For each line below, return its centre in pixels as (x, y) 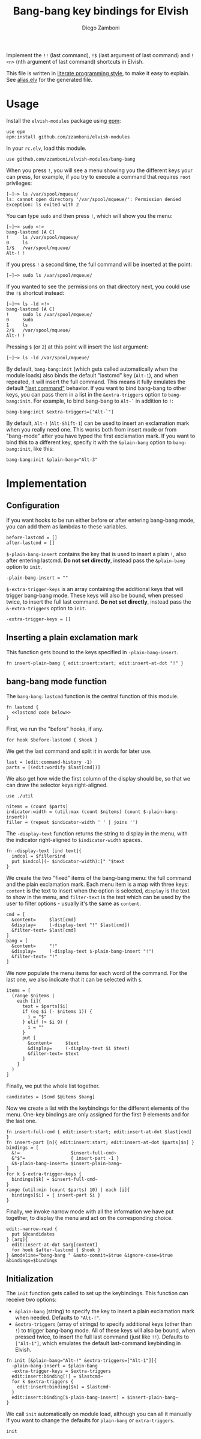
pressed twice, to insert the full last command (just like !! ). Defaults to (102, 1337)
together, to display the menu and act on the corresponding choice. (89, 1218)
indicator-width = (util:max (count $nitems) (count (73, 812)
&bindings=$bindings (32, 1260)
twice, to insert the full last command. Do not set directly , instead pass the (99, 602)
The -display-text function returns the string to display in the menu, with (97, 833)
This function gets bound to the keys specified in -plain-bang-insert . (92, 652)
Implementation (46, 484)
